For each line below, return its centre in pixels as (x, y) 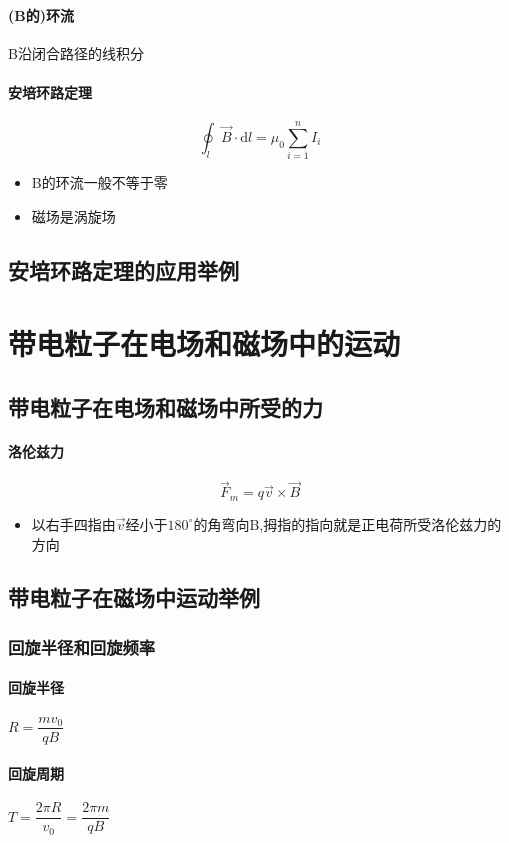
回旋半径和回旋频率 (82, 646)
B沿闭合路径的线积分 (76, 52)
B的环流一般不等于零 (99, 182)
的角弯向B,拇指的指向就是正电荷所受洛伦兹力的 (347, 523)
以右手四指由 (73, 523)
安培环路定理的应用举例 (123, 269)
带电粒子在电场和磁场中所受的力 (165, 407)
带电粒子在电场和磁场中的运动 (204, 343)
